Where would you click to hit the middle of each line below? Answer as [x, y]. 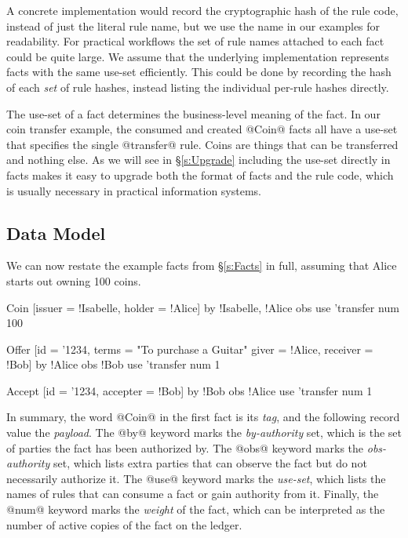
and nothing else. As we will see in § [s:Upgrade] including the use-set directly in [199, 160]
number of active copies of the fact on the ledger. [124, 524]
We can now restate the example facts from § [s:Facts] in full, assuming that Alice [202, 265]
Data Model [56, 233]
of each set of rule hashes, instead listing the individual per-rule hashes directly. [198, 87]
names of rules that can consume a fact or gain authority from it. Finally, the [193, 494]
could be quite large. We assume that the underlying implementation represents [198, 56]
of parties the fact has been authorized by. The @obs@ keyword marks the [185, 447]
